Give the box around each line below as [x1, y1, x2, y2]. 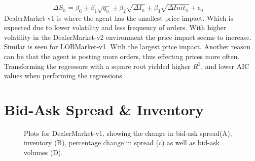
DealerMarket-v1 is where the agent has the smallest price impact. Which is [4, 12, 234, 23]
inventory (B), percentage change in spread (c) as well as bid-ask [24, 137, 219, 148]
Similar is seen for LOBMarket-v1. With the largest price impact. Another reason [4, 41, 251, 52]
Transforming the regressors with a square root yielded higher [4, 61, 191, 71]
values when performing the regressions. [4, 70, 124, 81]
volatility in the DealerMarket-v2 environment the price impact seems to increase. [4, 32, 252, 42]
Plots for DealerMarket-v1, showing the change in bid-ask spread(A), [24, 128, 232, 138]
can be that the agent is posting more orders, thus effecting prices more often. [4, 51, 240, 61]
